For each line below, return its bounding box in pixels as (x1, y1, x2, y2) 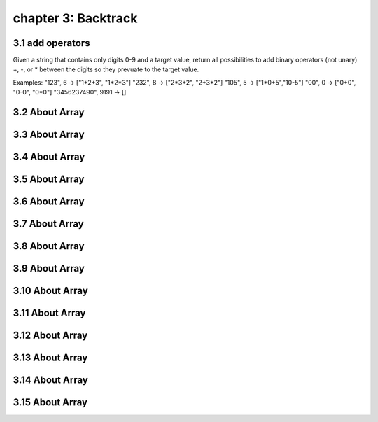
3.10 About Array (13, 285, 89, 297)
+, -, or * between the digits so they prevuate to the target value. (13, 65, 199, 73)
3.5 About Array (13, 174, 85, 185)
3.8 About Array (13, 240, 85, 252)
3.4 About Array (13, 151, 85, 163)
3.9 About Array (13, 262, 85, 274)
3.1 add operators (13, 37, 90, 49)
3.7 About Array (13, 218, 84, 230)
